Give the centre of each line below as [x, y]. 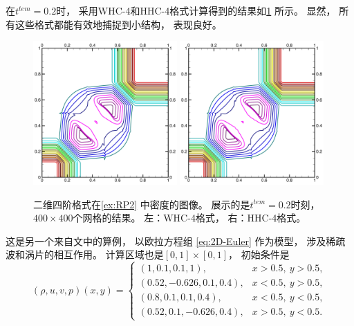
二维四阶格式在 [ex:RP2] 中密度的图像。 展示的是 [142, 204]
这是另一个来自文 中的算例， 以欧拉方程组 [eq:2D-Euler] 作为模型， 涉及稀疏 [176, 241]
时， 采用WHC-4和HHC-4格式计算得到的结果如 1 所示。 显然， [196, 10]
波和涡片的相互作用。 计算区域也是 [85, 254]
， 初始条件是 [259, 254]
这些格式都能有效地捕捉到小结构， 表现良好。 [118, 24]
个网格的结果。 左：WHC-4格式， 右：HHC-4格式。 [189, 218]
